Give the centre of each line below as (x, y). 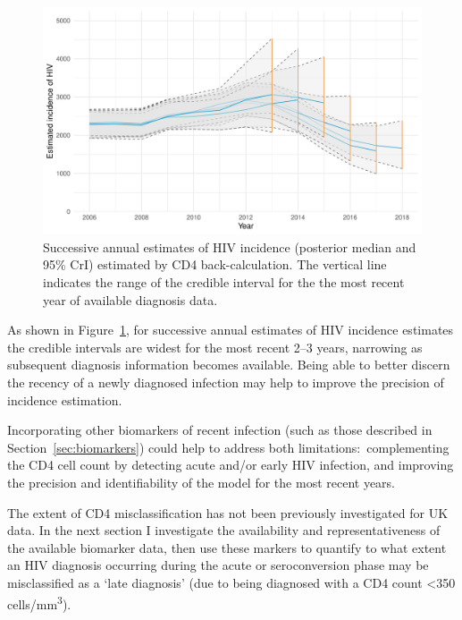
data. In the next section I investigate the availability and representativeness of (224, 530)
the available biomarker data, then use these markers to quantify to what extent (227, 547)
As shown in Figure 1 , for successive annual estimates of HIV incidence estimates (231, 330)
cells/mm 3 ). (39, 602)
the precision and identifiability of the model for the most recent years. (201, 482)
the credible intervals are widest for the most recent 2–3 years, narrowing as (215, 347)
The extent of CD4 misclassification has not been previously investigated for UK (228, 512)
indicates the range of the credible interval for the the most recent (224, 282)
